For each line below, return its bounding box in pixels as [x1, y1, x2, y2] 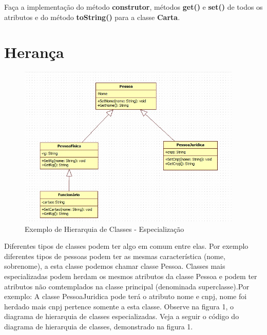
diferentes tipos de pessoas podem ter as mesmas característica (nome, [4, 250, 225, 261]
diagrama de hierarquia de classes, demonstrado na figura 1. [4, 321, 193, 332]
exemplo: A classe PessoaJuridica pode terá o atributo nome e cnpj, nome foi [4, 291, 247, 302]
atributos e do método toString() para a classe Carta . [4, 11, 180, 22]
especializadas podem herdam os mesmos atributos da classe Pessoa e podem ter [4, 271, 257, 282]
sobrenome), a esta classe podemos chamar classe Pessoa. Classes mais [4, 261, 225, 271]
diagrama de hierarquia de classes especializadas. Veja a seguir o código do [4, 311, 239, 322]
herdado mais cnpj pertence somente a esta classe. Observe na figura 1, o [4, 301, 234, 311]
